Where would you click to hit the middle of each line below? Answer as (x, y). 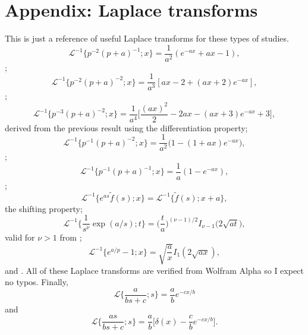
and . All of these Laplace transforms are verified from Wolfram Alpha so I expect (154, 270)
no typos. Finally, (37, 282)
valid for (20, 237)
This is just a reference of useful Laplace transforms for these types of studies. (147, 38)
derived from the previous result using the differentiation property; (126, 127)
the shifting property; (44, 208)
